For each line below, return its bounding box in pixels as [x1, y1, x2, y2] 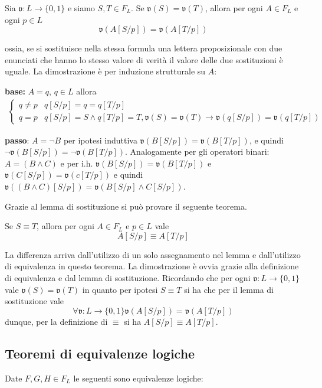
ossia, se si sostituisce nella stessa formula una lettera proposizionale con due [5, 42, 282, 54]
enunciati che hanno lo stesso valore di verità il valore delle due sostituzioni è [5, 53, 283, 66]
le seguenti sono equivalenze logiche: [73, 371, 203, 384]
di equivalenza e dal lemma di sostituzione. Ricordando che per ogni [5, 271, 251, 283]
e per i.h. [60, 156, 93, 169]
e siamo [67, 2, 95, 14]
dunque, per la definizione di [5, 315, 108, 327]
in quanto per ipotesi [82, 283, 158, 295]
